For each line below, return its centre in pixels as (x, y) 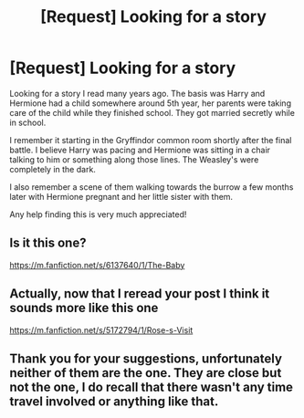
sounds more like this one (84, 308)
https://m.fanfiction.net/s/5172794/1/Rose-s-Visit (101, 329)
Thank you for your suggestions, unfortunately (146, 358)
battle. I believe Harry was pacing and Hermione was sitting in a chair (140, 150)
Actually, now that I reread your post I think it (140, 294)
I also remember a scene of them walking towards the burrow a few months (152, 187)
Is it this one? (48, 243)
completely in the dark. (52, 169)
